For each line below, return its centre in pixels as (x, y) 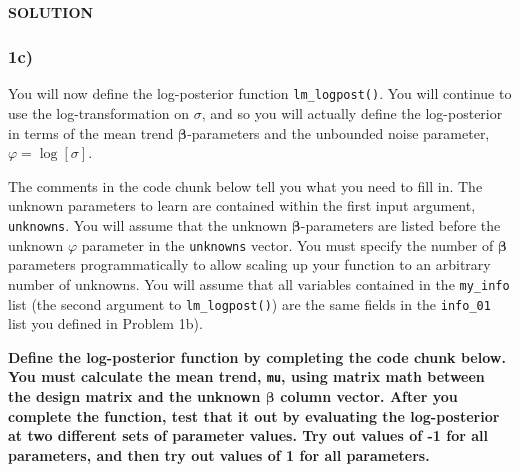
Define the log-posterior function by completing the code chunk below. (257, 356)
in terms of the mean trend (91, 132)
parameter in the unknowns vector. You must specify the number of (287, 244)
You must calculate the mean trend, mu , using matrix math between (246, 376)
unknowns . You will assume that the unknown (148, 225)
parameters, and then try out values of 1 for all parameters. (219, 454)
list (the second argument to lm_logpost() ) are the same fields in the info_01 (249, 303)
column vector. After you (369, 396)
